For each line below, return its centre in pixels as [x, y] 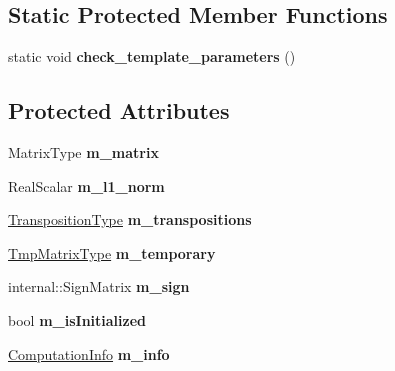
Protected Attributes [119, 110]
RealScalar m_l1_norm [86, 185]
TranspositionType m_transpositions [130, 219]
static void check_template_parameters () [152, 56]
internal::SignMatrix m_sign [99, 286]
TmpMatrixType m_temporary [112, 252]
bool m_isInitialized [77, 319]
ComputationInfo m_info [89, 353]
